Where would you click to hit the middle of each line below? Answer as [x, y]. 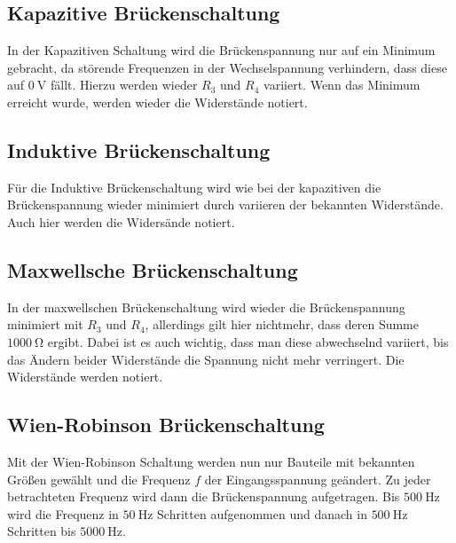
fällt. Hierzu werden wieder [124, 85]
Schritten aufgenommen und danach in [262, 513]
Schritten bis [42, 531]
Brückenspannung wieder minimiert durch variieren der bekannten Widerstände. [225, 205]
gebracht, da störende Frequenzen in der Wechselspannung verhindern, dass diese [227, 67]
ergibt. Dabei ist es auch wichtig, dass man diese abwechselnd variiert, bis [248, 341]
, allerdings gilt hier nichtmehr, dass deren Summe [282, 324]
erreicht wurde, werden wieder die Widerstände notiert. [157, 102]
